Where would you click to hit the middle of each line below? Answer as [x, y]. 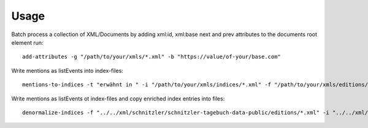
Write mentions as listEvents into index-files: [67, 70]
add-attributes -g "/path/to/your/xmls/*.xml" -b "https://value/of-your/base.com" [152, 57]
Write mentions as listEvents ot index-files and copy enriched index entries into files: [118, 99]
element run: [27, 42]
